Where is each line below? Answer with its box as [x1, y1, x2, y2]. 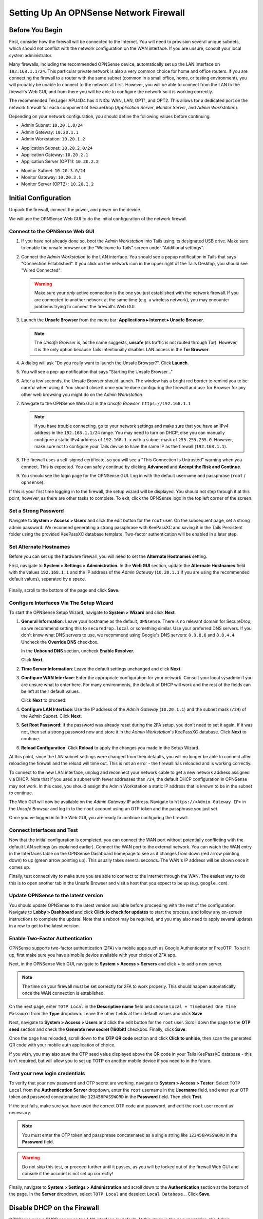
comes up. [9, 864, 31, 870]
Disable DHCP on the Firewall [9, 1203, 99, 1212]
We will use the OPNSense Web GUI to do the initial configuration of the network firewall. [9, 216, 188, 221]
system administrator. [9, 52, 53, 58]
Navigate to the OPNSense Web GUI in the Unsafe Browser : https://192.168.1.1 [21, 400, 191, 406]
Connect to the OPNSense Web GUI [9, 228, 94, 235]
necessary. [9, 1109, 32, 1115]
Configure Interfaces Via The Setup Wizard [9, 599, 113, 606]
